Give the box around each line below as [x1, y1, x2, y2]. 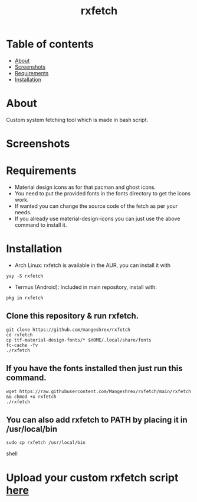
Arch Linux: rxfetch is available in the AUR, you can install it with [14, 262, 171, 269]
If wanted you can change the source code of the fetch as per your [14, 202, 178, 210]
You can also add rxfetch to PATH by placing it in [6, 414, 188, 424]
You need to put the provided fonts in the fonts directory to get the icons [14, 190, 191, 197]
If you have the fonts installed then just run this [6, 363, 183, 374]
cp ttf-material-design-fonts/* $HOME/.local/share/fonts [6, 337, 152, 343]
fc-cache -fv [6, 342, 38, 348]
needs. [14, 209, 32, 215]
